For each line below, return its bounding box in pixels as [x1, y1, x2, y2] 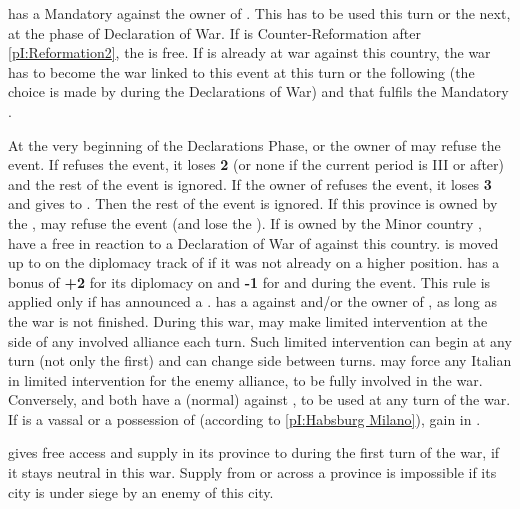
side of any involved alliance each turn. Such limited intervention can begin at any [8, 330, 512, 351]
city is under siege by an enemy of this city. [8, 481, 274, 502]
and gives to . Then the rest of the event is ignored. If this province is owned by [8, 193, 498, 214]
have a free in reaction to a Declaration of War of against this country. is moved [8, 232, 499, 253]
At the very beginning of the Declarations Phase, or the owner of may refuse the [8, 134, 501, 155]
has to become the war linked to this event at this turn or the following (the [8, 61, 475, 82]
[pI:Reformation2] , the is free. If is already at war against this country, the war [8, 42, 491, 63]
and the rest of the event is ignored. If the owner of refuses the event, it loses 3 [8, 173, 492, 194]
